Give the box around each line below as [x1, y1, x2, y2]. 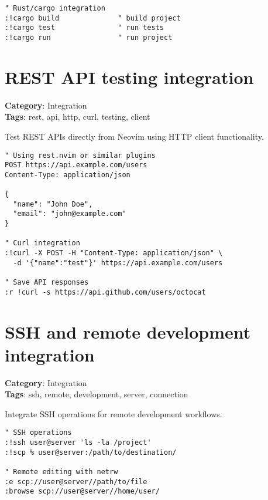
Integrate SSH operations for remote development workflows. [5, 407, 222, 420]
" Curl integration [5, 239, 80, 248]
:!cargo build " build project [5, 13, 181, 22]
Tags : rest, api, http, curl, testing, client [5, 110, 150, 123]
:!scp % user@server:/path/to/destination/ [5, 448, 177, 457]
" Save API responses [5, 278, 89, 287]
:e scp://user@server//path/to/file [5, 477, 147, 486]
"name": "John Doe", [13, 200, 93, 208]
